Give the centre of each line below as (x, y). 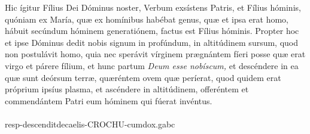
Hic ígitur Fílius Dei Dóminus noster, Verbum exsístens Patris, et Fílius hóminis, (153, 7)
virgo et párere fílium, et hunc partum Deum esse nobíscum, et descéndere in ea (152, 65)
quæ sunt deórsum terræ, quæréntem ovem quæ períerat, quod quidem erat (143, 77)
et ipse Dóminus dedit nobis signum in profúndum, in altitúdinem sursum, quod (152, 42)
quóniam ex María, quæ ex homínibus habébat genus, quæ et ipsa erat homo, (147, 19)
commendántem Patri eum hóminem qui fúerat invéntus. (109, 100)
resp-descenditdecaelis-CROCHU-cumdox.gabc (90, 124)
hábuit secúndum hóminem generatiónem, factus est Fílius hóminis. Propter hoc (152, 31)
